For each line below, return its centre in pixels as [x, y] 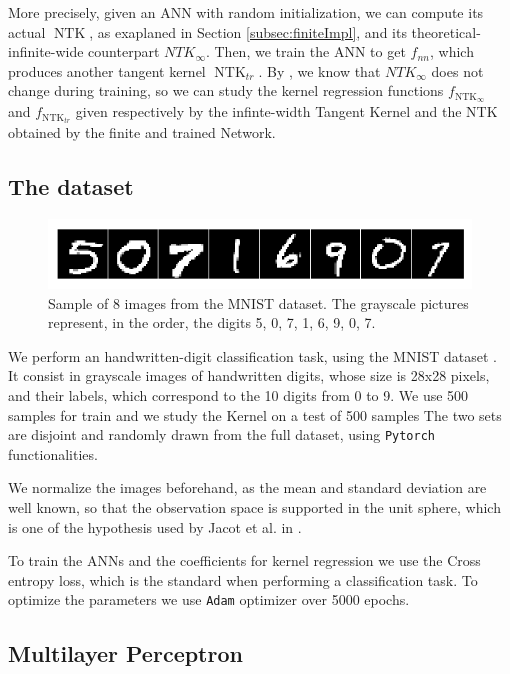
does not [457, 70]
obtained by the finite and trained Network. [142, 132]
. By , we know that [319, 70]
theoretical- [446, 31]
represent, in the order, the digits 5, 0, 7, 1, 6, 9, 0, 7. [212, 322]
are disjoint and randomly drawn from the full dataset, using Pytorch [222, 434]
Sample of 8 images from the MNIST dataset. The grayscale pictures [258, 302]
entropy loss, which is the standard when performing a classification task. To [243, 579]
